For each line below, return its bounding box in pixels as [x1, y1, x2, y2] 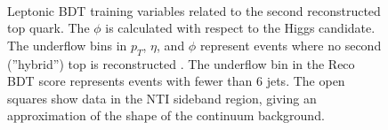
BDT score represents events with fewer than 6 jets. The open [7, 72, 345, 90]
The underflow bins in [7, 35, 127, 54]
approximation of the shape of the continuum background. [7, 106, 325, 125]
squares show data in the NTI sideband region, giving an [7, 88, 317, 107]
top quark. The [7, 19, 90, 37]
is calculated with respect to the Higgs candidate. [105, 19, 376, 37]
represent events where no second [199, 35, 382, 54]
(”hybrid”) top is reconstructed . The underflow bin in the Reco [7, 54, 355, 73]
